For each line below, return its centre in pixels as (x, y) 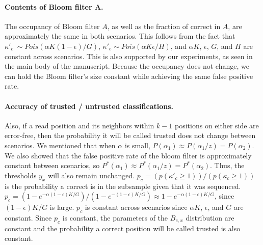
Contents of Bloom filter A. (54, 6)
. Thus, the (227, 165)
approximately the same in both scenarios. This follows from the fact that (120, 36)
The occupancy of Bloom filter (52, 26)
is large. (62, 207)
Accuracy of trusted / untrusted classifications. (89, 106)
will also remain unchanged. (91, 175)
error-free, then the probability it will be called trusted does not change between (130, 135)
